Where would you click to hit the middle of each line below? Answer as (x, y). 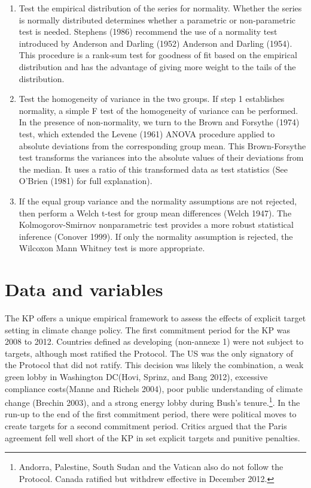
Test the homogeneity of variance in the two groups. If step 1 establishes (152, 99)
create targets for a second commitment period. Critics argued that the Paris (146, 426)
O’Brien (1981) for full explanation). (86, 181)
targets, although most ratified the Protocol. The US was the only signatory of (149, 353)
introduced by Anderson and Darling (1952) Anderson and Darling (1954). (155, 43)
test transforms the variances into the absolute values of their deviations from (161, 157)
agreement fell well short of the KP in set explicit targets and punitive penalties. (153, 437)
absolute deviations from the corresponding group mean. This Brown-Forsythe (162, 145)
